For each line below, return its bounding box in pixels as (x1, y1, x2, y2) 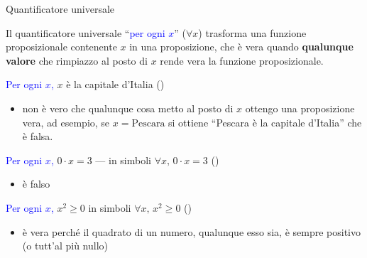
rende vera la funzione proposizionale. (160, 53, 324, 68)
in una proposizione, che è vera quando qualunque (129, 39, 354, 54)
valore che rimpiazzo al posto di (6, 53, 148, 68)
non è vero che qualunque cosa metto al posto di (22, 100, 234, 115)
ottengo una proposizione (245, 100, 355, 115)
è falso (22, 176, 50, 191)
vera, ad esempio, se (22, 114, 110, 129)
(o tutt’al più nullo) (22, 238, 109, 253)
